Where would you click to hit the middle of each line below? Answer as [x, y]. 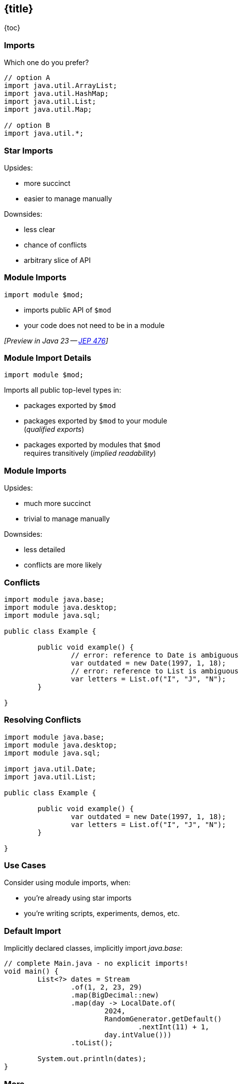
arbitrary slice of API [57, 260]
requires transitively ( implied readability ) [90, 453]
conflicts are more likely [63, 565]
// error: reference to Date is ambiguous [155, 655]
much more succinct [57, 503]
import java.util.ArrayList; [61, 86]
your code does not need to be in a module [94, 325]
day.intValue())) [138, 1035]
